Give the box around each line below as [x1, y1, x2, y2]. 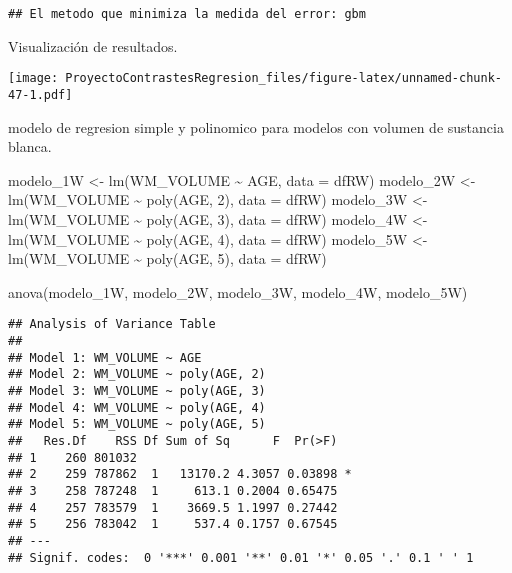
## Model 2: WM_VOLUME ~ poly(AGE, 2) [8, 367, 266, 382]
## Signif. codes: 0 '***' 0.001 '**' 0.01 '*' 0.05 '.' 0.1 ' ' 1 [8, 550, 474, 565]
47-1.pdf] [8, 87, 73, 102]
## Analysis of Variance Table [8, 317, 216, 332]
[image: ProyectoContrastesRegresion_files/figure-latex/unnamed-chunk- [8, 71, 502, 86]
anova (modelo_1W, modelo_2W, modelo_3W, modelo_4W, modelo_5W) [8, 281, 468, 302]
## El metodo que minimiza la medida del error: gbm [8, 7, 366, 21]
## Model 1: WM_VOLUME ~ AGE [8, 350, 202, 365]
